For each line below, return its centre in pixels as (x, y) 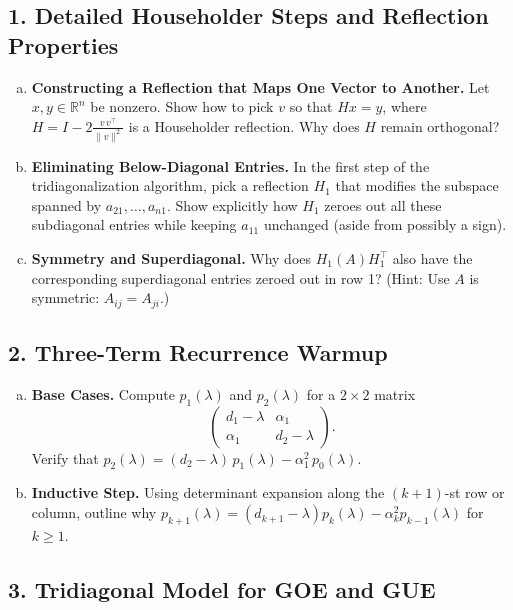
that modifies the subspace (417, 185)
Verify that (65, 457)
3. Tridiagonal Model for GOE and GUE (222, 588)
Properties (63, 44)
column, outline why (94, 512)
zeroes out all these (383, 204)
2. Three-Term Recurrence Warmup (198, 352)
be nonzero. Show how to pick (182, 106)
